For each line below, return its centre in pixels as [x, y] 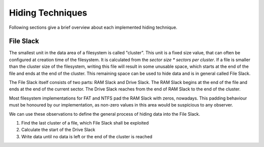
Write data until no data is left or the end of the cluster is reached [87, 136]
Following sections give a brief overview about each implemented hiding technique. [93, 27]
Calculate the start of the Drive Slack [58, 130]
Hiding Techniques [48, 13]
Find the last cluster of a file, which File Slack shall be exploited [85, 123]
